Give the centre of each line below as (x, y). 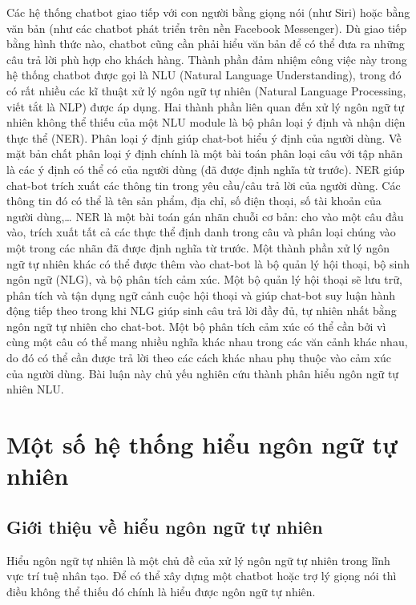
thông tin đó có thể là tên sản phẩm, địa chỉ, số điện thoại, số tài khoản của (194, 201)
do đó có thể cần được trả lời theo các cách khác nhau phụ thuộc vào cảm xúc (199, 358)
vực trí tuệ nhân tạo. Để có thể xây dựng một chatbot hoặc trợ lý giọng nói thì (202, 576)
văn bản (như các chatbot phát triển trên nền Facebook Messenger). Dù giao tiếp (207, 28)
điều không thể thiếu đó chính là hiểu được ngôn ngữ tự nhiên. (161, 591)
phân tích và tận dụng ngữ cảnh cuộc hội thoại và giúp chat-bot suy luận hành (201, 294)
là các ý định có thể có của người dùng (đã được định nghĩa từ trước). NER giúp (206, 169)
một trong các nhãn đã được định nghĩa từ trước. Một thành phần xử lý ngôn (198, 247)
